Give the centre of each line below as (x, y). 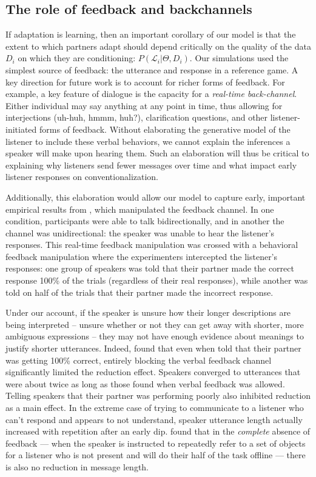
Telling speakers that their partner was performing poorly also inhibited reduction (158, 395)
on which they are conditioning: (77, 58)
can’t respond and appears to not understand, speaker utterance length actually (154, 419)
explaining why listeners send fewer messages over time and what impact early (151, 165)
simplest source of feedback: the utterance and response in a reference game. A (152, 69)
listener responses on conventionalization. (82, 177)
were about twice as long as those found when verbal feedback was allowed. (145, 383)
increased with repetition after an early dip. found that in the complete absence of (158, 431)
